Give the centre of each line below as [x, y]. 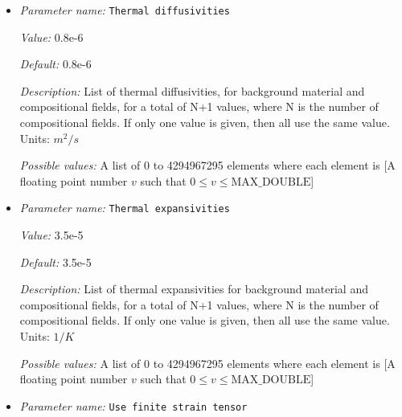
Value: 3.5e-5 [51, 235]
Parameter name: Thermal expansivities [125, 208]
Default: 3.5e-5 [55, 262]
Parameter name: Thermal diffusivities [125, 10]
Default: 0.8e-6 [55, 64]
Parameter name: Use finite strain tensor [133, 405]
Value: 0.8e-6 [51, 37]
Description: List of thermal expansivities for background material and [194, 289]
